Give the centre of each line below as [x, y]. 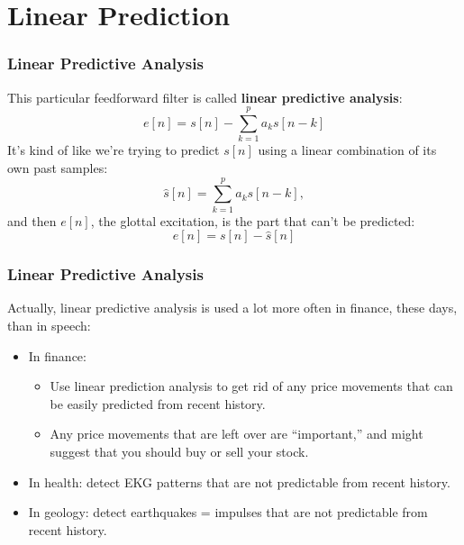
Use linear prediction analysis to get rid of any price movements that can [251, 386]
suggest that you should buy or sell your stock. [179, 451]
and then [32, 220]
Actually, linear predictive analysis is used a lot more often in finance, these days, [232, 308]
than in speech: [49, 326]
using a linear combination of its [347, 150]
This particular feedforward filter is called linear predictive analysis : [205, 97]
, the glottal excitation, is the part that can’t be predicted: [253, 220]
